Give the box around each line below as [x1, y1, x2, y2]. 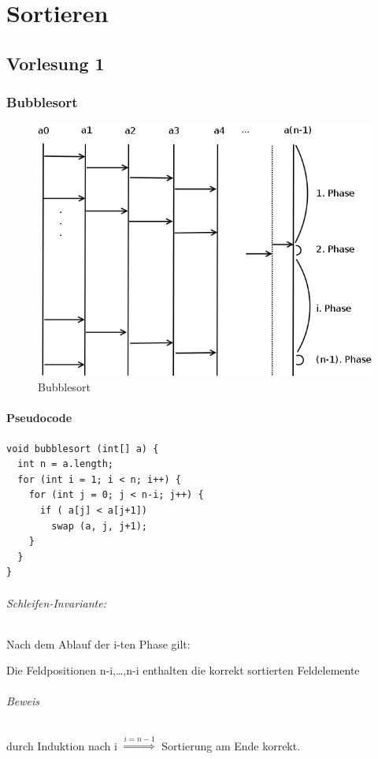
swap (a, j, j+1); [51, 520, 147, 532]
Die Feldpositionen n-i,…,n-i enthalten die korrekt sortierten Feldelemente [6, 662, 360, 679]
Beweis [6, 693, 40, 709]
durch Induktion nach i [6, 737, 117, 753]
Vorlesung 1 [6, 50, 105, 75]
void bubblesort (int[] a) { [6, 443, 159, 454]
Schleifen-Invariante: [6, 594, 106, 611]
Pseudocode [6, 409, 72, 426]
